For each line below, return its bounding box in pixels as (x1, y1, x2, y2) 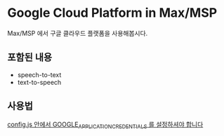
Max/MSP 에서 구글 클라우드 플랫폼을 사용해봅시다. (7, 29, 148, 37)
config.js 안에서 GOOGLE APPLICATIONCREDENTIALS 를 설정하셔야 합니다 (7, 120, 204, 130)
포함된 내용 (7, 51, 53, 64)
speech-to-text (17, 70, 62, 79)
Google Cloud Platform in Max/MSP (7, 5, 218, 21)
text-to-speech (17, 78, 62, 86)
